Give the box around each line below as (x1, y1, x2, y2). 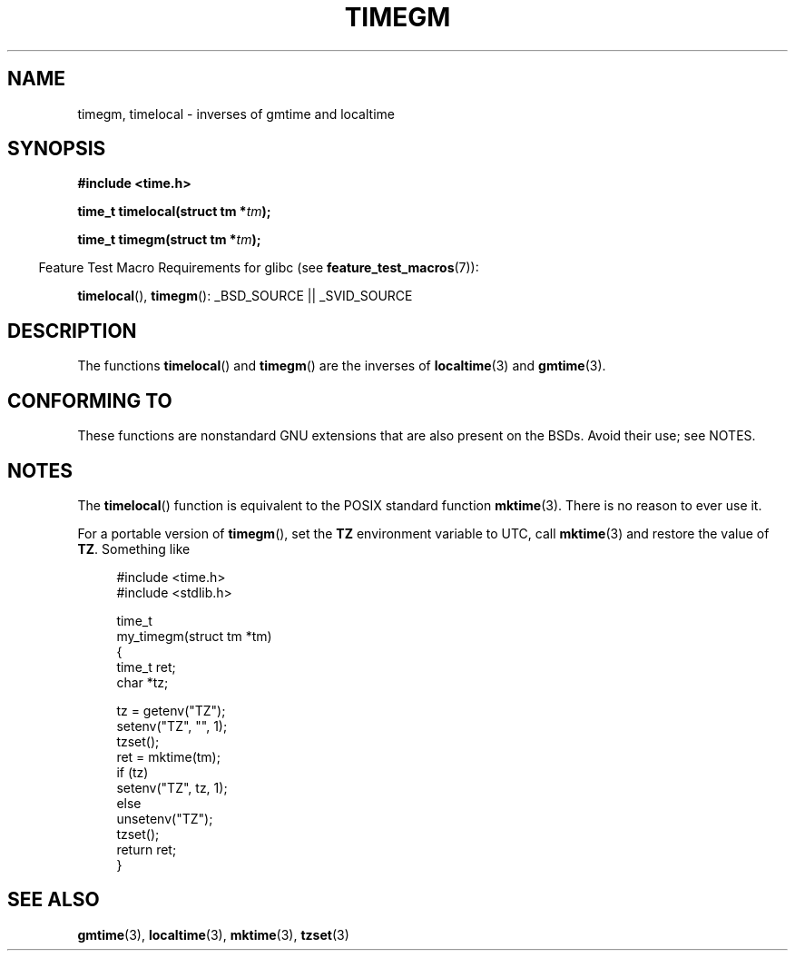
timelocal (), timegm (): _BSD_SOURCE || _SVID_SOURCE (77, 288, 413, 304)
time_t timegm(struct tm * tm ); (77, 232, 261, 248)
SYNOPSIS (7, 137, 106, 161)
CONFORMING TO (7, 389, 172, 412)
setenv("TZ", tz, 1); (116, 779, 228, 795)
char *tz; (116, 674, 169, 690)
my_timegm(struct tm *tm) (116, 627, 272, 644)
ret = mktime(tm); (116, 748, 221, 765)
